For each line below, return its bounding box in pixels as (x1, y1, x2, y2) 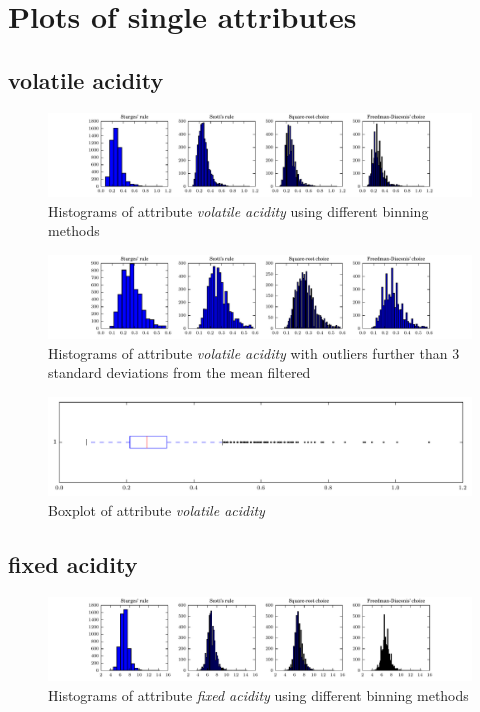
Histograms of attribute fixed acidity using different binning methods (48, 684, 469, 705)
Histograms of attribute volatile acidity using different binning (48, 200, 429, 221)
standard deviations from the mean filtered (48, 362, 311, 383)
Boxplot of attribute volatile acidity (48, 500, 265, 521)
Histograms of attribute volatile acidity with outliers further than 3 (48, 342, 460, 363)
